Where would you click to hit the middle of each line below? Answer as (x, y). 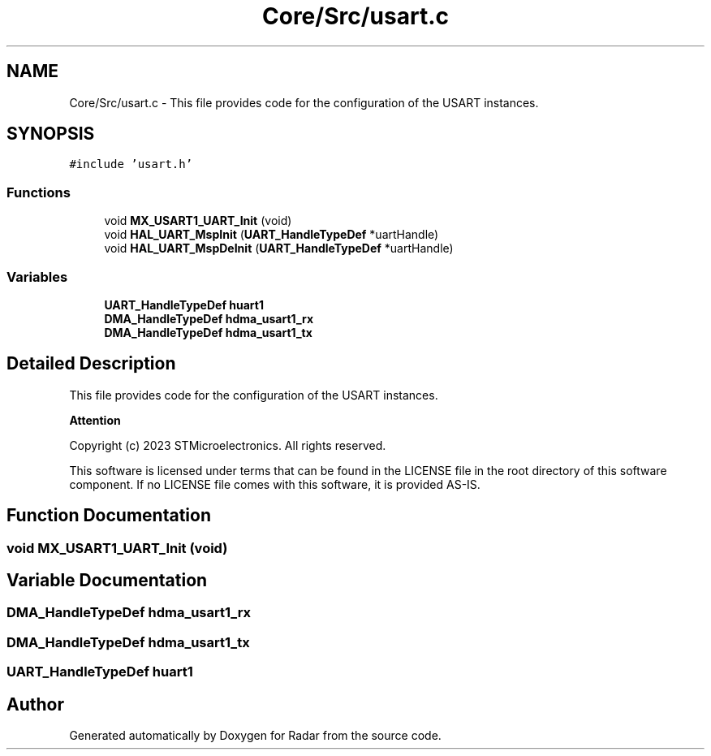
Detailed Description (91, 364)
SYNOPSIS (51, 134)
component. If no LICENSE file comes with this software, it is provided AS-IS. (275, 484)
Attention (95, 420)
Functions (39, 192)
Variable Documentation (107, 581)
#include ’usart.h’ (131, 164)
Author (35, 704)
